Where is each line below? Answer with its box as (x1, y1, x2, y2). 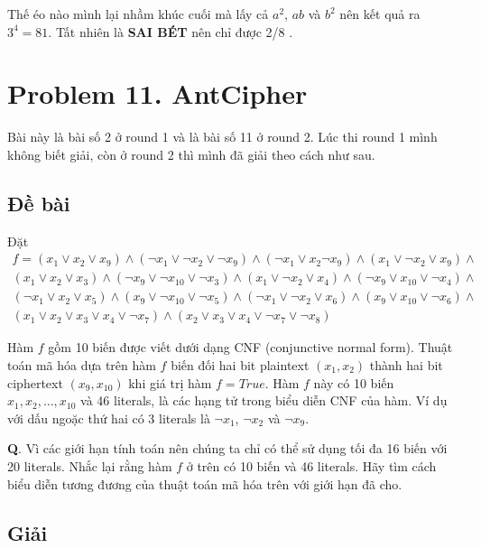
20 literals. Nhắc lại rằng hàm (7, 456, 172, 475)
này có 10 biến (313, 373, 394, 392)
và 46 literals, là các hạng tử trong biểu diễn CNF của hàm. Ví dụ (80, 391, 448, 410)
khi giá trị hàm (128, 373, 212, 392)
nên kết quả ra (339, 5, 421, 23)
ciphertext (7, 373, 63, 392)
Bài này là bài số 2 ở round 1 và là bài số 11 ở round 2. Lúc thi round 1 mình (7, 127, 438, 146)
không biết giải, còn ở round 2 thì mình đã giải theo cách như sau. (7, 144, 375, 163)
